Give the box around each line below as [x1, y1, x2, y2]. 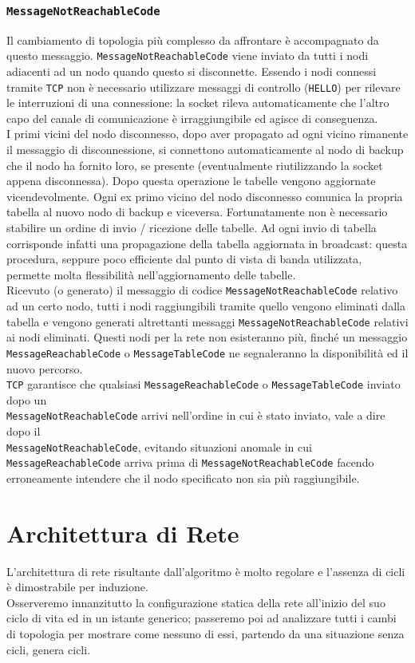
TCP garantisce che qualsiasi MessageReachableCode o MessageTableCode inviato [6, 376, 401, 393]
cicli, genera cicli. [6, 641, 91, 657]
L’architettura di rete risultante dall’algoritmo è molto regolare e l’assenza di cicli [6, 562, 405, 579]
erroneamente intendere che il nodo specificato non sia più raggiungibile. [6, 469, 360, 486]
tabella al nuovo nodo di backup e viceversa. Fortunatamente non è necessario [6, 203, 388, 220]
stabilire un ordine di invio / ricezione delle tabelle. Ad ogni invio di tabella [6, 219, 377, 236]
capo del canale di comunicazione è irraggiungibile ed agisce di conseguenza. [6, 109, 378, 126]
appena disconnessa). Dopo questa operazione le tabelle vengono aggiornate [6, 172, 376, 189]
